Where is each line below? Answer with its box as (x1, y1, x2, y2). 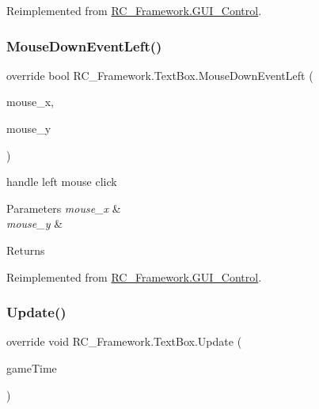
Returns (6, 241, 45, 258)
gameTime (6, 359, 57, 376)
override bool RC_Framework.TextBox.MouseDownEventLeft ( (6, 66, 313, 83)
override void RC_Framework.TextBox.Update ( (6, 333, 242, 350)
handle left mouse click (6, 173, 117, 190)
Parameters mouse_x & (6, 199, 121, 216)
